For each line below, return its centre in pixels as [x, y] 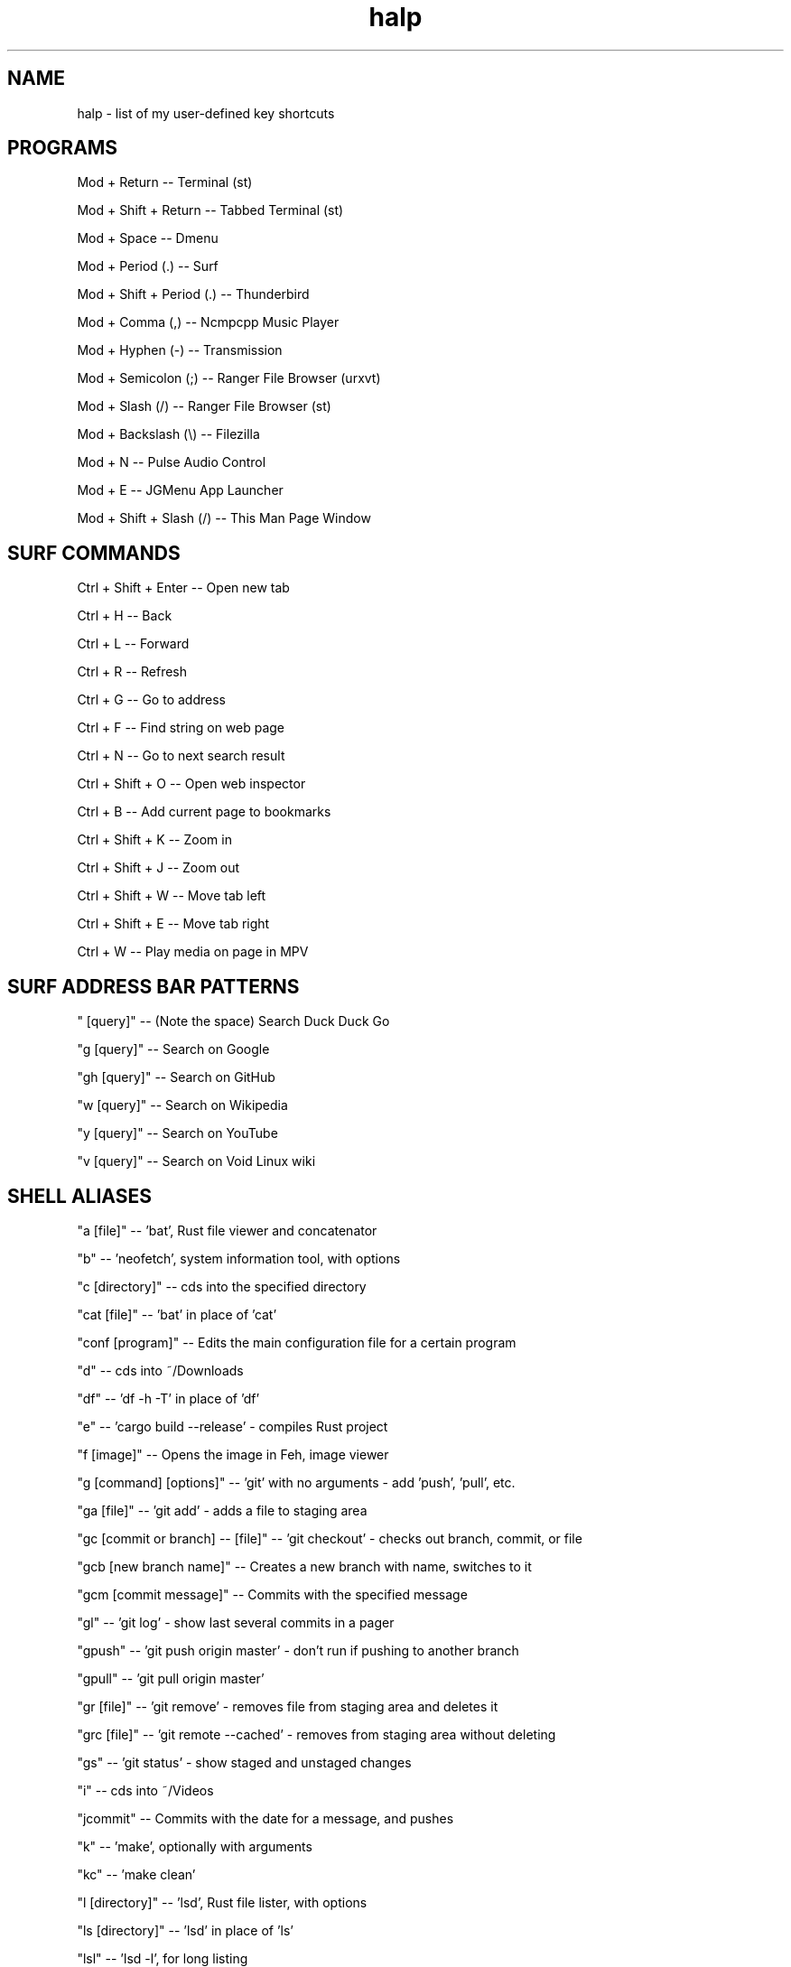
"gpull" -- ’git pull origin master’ [171, 1678]
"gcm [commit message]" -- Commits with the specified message [272, 1594]
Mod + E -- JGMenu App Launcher [180, 490]
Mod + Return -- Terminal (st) [165, 182]
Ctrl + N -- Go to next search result [181, 756]
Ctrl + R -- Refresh [132, 672]
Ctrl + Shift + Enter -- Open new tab [183, 588]
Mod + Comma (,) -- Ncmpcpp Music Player [208, 322]
